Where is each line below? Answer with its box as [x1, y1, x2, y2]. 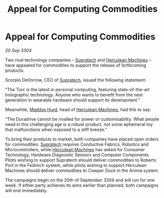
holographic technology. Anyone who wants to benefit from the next [5, 92, 143, 98]
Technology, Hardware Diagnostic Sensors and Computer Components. [5, 152, 150, 158]
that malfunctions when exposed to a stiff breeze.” [5, 127, 107, 132]
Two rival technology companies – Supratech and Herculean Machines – [5, 57, 151, 63]
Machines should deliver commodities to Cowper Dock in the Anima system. [5, 167, 160, 173]
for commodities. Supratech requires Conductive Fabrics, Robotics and [5, 141, 149, 147]
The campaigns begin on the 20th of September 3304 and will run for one [5, 177, 155, 183]
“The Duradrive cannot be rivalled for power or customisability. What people [5, 116, 160, 122]
